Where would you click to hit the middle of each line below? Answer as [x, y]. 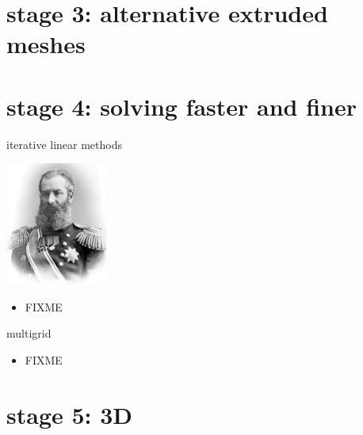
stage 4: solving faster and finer [182, 106]
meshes [46, 44]
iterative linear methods [64, 144]
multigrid [29, 333]
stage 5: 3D [70, 414]
